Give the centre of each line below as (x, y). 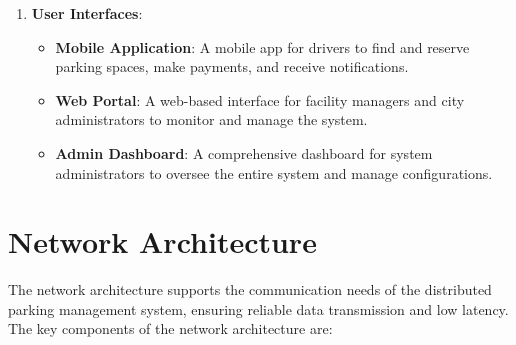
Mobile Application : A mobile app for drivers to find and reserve (262, 46)
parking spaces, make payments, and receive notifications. (232, 66)
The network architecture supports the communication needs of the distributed (250, 289)
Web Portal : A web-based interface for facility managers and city (260, 99)
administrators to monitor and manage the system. (211, 119)
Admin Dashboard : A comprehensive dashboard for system (244, 152)
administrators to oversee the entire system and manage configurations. (274, 172)
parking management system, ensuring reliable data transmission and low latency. (258, 308)
